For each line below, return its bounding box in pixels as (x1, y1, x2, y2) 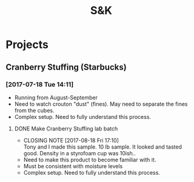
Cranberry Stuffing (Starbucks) (5, 62, 127, 72)
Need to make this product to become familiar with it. (23, 156, 156, 163)
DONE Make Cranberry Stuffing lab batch (14, 125, 118, 132)
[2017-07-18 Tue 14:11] (5, 80, 74, 89)
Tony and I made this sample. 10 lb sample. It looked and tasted (23, 143, 182, 150)
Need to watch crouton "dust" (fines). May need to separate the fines (14, 100, 188, 107)
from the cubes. (14, 107, 55, 114)
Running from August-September (14, 93, 98, 101)
